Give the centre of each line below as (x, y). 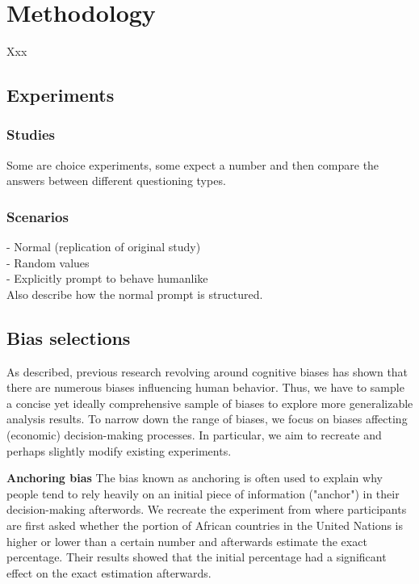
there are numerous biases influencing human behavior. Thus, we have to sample (205, 387)
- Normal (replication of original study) (104, 247)
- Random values (48, 262)
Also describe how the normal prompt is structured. (135, 294)
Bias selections (69, 337)
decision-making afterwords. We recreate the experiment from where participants (207, 509)
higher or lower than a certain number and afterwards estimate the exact (187, 541)
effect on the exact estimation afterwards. (109, 572)
